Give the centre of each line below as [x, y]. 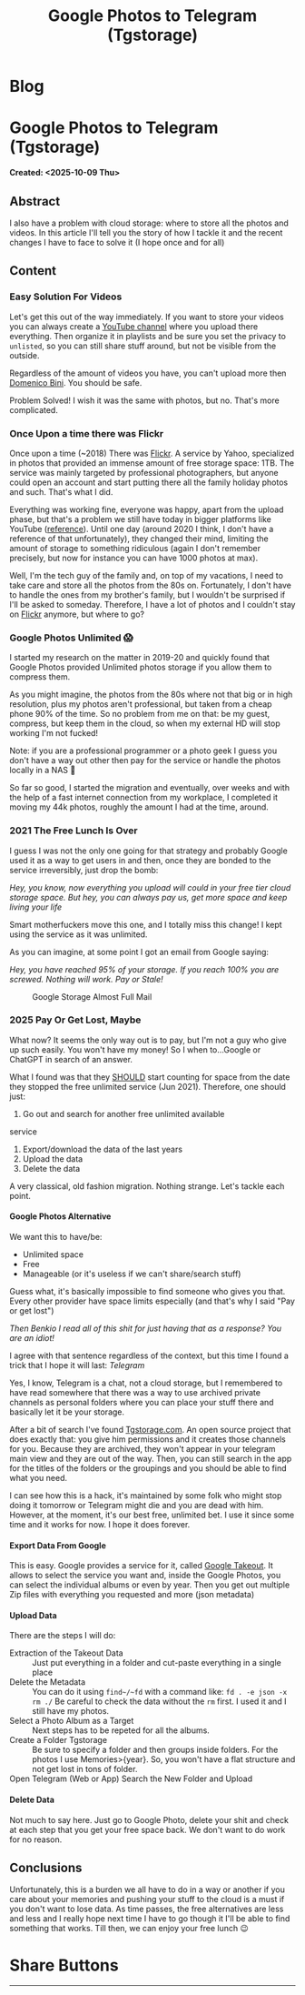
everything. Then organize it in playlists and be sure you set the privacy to [148, 336]
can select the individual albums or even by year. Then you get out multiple [150, 1585]
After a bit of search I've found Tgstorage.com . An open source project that [150, 1430]
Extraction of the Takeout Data [67, 1653]
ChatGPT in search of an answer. [71, 1059]
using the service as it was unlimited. [79, 934]
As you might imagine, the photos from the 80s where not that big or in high [151, 695]
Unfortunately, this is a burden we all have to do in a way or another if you [148, 1889]
